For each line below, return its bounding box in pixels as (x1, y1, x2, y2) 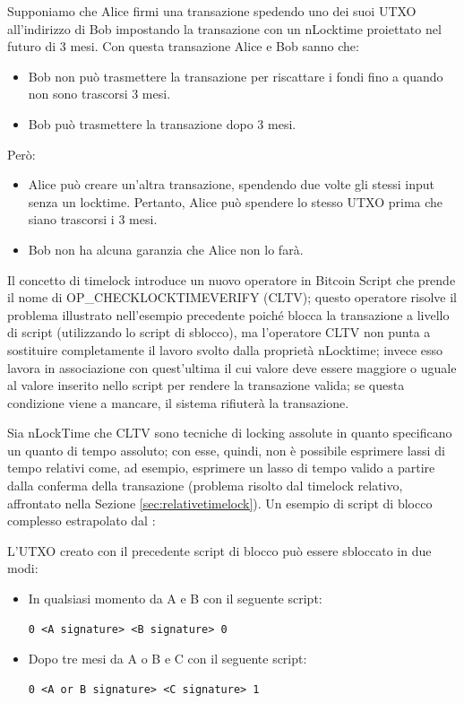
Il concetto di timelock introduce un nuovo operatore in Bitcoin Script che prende (7, 270, 456, 289)
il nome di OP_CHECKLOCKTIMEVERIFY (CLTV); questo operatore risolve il (7, 288, 457, 307)
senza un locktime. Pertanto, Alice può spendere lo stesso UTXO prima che (28, 192, 443, 211)
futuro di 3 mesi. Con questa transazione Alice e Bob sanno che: (7, 37, 359, 56)
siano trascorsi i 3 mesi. (28, 210, 158, 229)
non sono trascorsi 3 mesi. (28, 84, 171, 103)
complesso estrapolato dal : (7, 511, 156, 530)
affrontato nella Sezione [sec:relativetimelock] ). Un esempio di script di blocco (7, 493, 433, 512)
